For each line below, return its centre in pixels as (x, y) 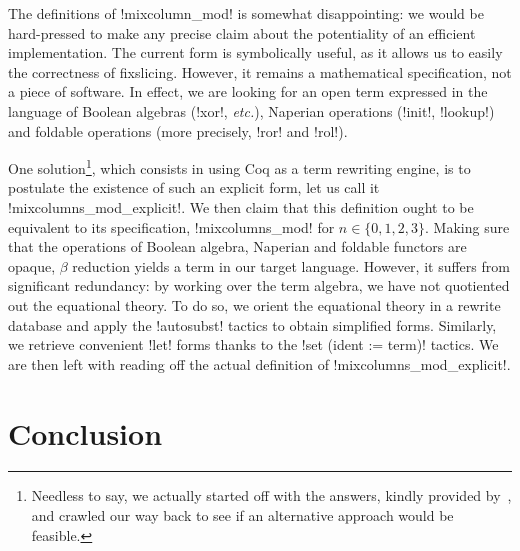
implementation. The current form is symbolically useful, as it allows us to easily (255, 52)
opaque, (32, 265)
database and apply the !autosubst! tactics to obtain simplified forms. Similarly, (252, 324)
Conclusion (85, 432)
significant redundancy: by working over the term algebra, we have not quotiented (259, 285)
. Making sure (467, 226)
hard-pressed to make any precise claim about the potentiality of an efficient (242, 32)
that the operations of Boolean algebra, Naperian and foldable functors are (237, 246)
